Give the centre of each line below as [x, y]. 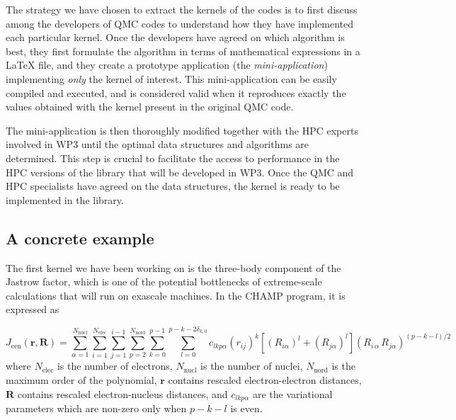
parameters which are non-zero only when [96, 408]
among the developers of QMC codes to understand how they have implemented [180, 23]
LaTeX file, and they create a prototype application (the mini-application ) [167, 65]
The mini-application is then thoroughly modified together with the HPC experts [182, 130]
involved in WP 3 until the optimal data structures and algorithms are [158, 144]
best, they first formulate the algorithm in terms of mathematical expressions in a [183, 51]
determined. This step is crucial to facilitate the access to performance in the [173, 158]
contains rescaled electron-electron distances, [265, 380]
